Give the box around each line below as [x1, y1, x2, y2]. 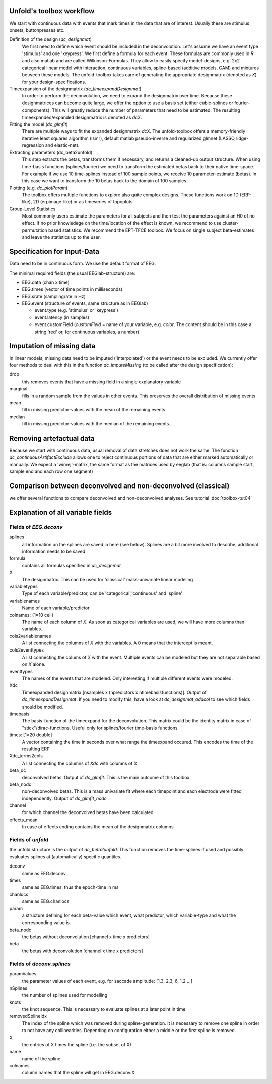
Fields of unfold [9, 836, 49, 843]
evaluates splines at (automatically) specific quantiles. [9, 853, 122, 860]
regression [22, 142, 44, 148]
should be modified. [22, 703, 63, 710]
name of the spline [22, 1055, 61, 1062]
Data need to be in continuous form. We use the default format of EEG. [9, 260, 156, 267]
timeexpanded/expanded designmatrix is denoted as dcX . [22, 114, 142, 120]
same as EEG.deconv [22, 870, 66, 876]
